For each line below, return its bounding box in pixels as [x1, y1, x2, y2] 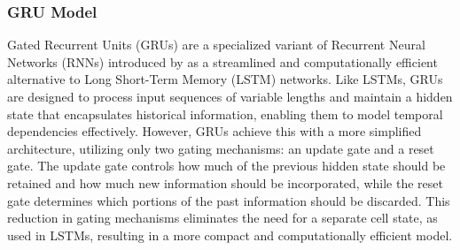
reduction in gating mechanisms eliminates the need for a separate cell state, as [7, 208, 438, 227]
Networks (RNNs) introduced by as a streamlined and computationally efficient [7, 52, 438, 71]
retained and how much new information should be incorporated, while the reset [7, 173, 443, 192]
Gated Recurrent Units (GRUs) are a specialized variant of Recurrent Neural [7, 35, 425, 54]
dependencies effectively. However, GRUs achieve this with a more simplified [7, 122, 422, 140]
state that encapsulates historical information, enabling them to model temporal [7, 104, 443, 123]
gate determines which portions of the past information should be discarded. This [7, 191, 450, 209]
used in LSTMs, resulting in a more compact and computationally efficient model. [7, 225, 453, 244]
